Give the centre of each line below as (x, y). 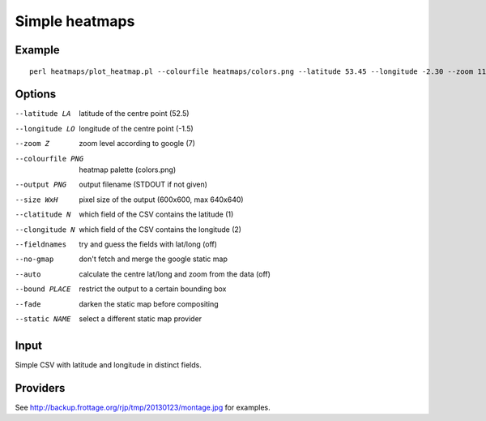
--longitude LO (45, 129)
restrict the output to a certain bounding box (153, 289)
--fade (28, 304)
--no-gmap (34, 259)
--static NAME (43, 319)
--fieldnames (41, 244)
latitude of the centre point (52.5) (134, 114)
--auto (28, 274)
